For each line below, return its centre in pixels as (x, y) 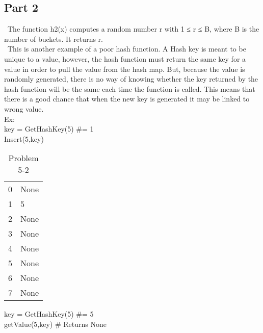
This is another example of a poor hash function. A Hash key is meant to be (127, 49)
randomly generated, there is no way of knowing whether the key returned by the (131, 79)
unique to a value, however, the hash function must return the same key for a (125, 58)
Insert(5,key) (24, 138)
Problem (23, 158)
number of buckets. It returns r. (54, 39)
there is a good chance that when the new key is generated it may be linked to (127, 99)
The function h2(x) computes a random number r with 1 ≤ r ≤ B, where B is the (133, 29)
